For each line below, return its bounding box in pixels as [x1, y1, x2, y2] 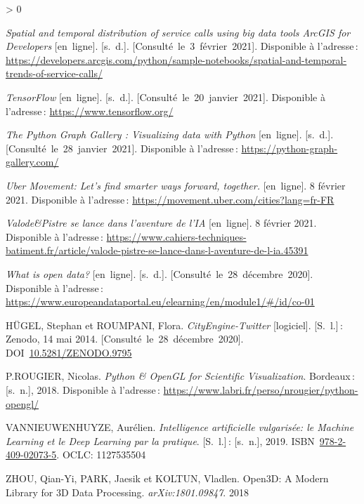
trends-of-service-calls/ [6, 66, 103, 81]
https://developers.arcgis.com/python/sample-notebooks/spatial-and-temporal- [6, 52, 347, 67]
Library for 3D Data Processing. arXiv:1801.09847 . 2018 [6, 484, 249, 499]
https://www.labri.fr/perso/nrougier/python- [163, 383, 358, 397]
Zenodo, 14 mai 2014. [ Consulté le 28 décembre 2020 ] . [6, 331, 244, 346]
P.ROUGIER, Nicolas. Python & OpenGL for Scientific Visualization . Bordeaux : [6, 369, 355, 383]
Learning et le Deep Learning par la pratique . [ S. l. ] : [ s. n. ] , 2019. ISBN [6, 433, 315, 448]
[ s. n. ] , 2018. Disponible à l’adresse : [6, 383, 160, 397]
